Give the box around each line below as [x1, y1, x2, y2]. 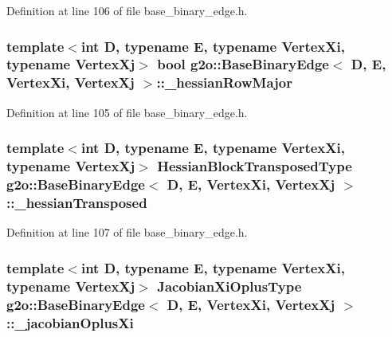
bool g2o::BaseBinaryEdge [157, 54, 329, 74]
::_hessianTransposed [6, 192, 147, 212]
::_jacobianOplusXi [6, 312, 134, 332]
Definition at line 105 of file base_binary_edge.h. [6, 104, 248, 120]
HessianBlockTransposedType [157, 156, 352, 176]
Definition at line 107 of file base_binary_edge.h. [6, 224, 248, 241]
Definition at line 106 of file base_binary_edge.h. [6, 2, 248, 18]
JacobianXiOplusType [157, 276, 302, 296]
